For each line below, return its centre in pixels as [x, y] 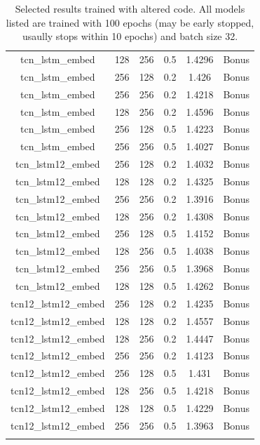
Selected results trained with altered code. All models [130, 8]
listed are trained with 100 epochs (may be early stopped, [130, 22]
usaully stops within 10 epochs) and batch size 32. [130, 36]
